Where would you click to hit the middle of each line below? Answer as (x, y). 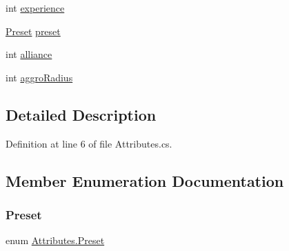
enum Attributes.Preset (55, 240)
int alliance (29, 54)
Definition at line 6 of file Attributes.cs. (89, 143)
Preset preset (33, 31)
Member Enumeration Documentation (145, 180)
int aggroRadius (39, 77)
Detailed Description (81, 114)
